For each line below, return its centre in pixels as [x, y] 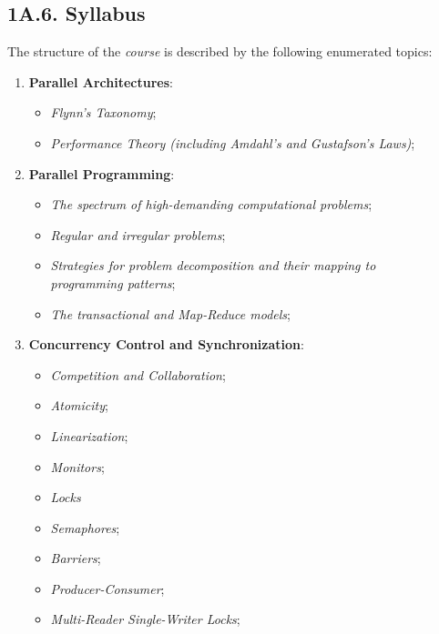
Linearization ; [89, 435]
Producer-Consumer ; [107, 588]
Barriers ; [76, 558]
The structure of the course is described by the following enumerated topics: [220, 51]
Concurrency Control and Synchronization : [166, 344]
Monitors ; [77, 466]
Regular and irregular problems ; [138, 234]
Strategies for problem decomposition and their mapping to [213, 265]
